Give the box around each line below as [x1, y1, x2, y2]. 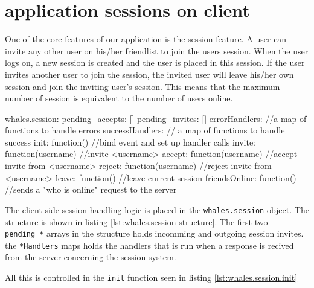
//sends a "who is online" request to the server [5, 183, 177, 196]
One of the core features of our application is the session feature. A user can [5, 33, 287, 45]
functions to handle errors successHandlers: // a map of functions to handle [5, 124, 285, 136]
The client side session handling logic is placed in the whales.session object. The [5, 203, 309, 216]
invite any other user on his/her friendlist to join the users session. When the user [5, 44, 309, 57]
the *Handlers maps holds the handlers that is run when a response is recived [5, 238, 294, 251]
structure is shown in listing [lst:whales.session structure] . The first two [5, 215, 268, 228]
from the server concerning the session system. [5, 251, 176, 263]
